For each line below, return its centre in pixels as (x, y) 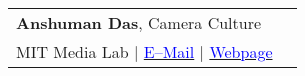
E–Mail (169, 51)
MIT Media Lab (72, 51)
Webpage (241, 51)
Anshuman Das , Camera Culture (139, 22)
